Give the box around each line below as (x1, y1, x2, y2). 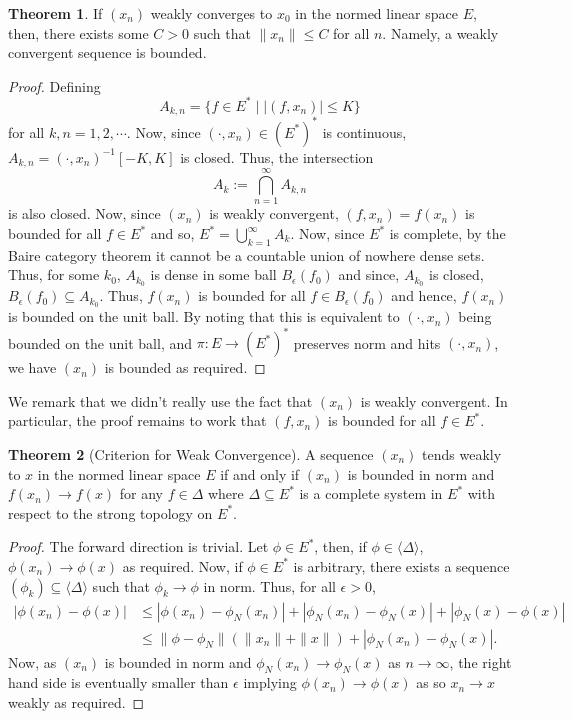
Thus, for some (8, 264, 100, 285)
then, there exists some (8, 22, 149, 43)
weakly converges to (150, 3, 273, 23)
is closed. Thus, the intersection (180, 146, 374, 167)
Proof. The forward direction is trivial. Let (8, 536, 269, 557)
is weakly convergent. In (360, 390, 508, 411)
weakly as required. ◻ (8, 692, 145, 712)
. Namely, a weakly (382, 22, 499, 43)
